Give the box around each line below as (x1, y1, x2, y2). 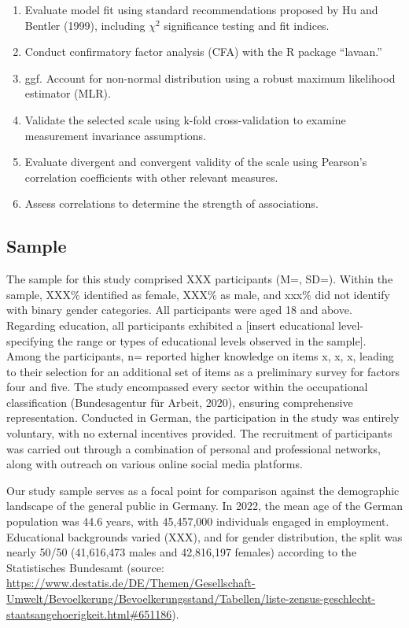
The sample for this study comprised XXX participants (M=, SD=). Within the (6, 271, 393, 287)
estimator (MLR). (24, 85, 111, 102)
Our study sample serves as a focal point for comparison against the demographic (6, 482, 400, 498)
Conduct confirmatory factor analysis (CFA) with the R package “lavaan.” (24, 43, 382, 60)
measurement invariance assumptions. (24, 127, 206, 143)
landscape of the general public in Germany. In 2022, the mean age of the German (6, 497, 403, 514)
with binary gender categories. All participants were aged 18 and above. (6, 301, 352, 318)
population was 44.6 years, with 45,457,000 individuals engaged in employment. (6, 513, 389, 530)
